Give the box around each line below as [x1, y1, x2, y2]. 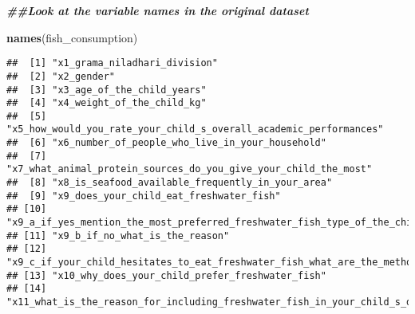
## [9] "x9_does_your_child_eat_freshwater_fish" [6, 190, 281, 202]
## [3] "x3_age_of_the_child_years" [6, 84, 207, 96]
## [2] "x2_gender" [6, 70, 116, 82]
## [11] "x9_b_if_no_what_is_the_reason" [6, 230, 230, 241]
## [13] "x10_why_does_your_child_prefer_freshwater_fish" [6, 269, 326, 281]
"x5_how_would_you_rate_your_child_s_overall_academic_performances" [6, 124, 384, 135]
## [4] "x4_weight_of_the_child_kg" [6, 97, 207, 109]
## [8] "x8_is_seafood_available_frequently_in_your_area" [6, 177, 333, 189]
